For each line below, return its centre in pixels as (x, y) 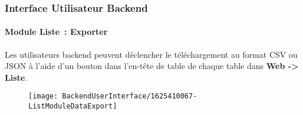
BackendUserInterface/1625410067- (130, 96)
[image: (43, 96)
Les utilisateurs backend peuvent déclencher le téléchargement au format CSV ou (151, 54)
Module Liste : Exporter (56, 32)
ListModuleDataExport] (73, 106)
